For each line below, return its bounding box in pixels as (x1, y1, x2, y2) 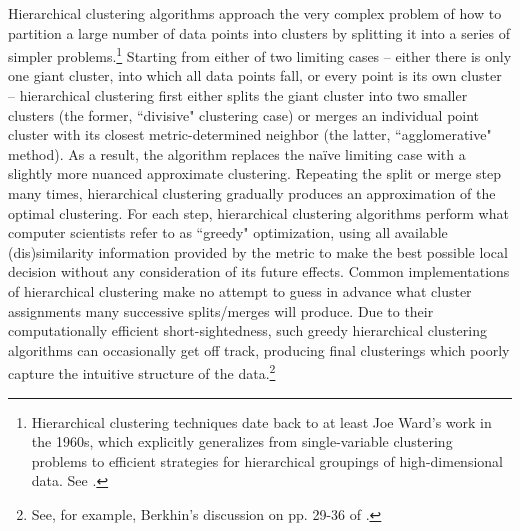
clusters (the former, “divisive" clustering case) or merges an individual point (8, 104, 480, 125)
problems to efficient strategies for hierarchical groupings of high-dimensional (31, 450, 503, 471)
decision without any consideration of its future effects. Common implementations (8, 261, 510, 282)
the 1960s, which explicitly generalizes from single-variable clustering (31, 431, 453, 452)
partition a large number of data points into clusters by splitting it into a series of (8, 22, 510, 43)
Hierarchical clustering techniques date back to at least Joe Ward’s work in (31, 411, 492, 432)
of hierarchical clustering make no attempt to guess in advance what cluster (8, 280, 472, 301)
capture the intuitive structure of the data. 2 (8, 360, 276, 383)
